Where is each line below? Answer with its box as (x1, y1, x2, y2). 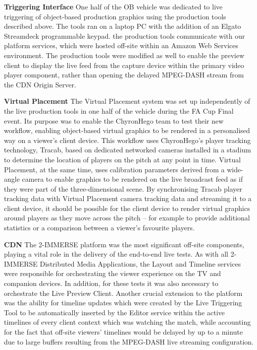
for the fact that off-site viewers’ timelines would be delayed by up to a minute (4, 327, 243, 337)
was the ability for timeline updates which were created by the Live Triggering (4, 297, 242, 308)
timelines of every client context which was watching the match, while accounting (4, 317, 251, 327)
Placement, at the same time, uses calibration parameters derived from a (4, 164, 225, 174)
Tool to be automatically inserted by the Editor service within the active (4, 307, 225, 317)
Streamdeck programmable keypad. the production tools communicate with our (4, 30, 245, 41)
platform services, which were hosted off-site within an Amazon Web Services (4, 40, 238, 51)
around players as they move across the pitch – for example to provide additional (4, 212, 250, 223)
